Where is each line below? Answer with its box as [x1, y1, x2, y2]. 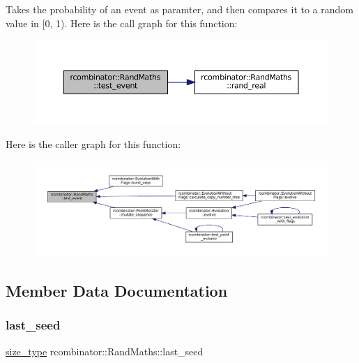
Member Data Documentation [6, 279, 228, 301]
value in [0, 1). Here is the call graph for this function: [6, 15, 238, 30]
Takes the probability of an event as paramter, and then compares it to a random [6, 2, 353, 16]
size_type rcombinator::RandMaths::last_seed [6, 343, 204, 358]
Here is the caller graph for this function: [6, 137, 181, 151]
